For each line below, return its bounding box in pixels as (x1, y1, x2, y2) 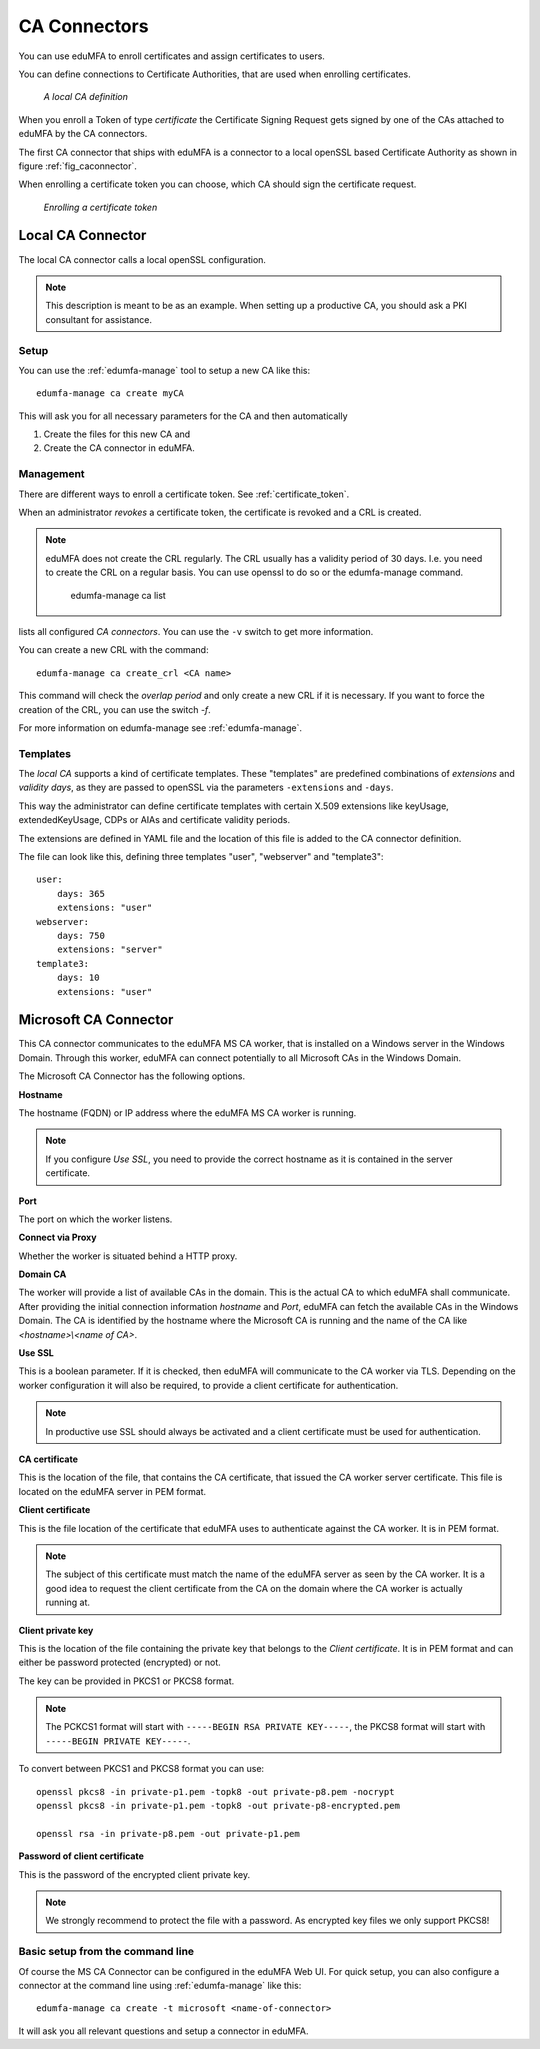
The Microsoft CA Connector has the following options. (18, 1070, 245, 1082)
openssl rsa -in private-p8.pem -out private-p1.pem (36, 1828, 300, 1839)
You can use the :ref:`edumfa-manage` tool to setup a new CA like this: (18, 364, 311, 376)
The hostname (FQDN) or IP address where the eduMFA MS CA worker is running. (18, 1106, 357, 1119)
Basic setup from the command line (18, 1945, 195, 1959)
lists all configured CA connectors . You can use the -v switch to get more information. (18, 625, 374, 637)
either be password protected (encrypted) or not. (18, 1656, 222, 1669)
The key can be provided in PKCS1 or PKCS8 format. (18, 1675, 235, 1687)
